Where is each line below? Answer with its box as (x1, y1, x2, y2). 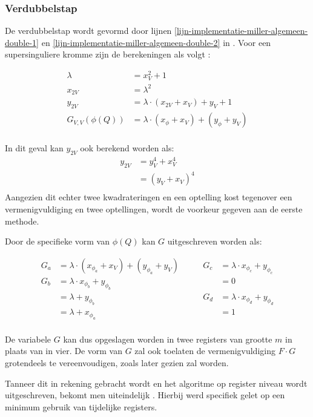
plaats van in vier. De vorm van (5, 344, 123, 357)
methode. (5, 214, 39, 227)
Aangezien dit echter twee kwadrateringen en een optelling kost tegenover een (5, 191, 292, 203)
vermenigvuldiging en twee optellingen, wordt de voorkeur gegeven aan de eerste (5, 203, 303, 215)
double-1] (5, 36, 39, 48)
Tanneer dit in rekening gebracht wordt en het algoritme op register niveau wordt (5, 376, 308, 389)
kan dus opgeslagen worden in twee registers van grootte (63, 332, 272, 345)
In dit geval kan (5, 142, 64, 154)
